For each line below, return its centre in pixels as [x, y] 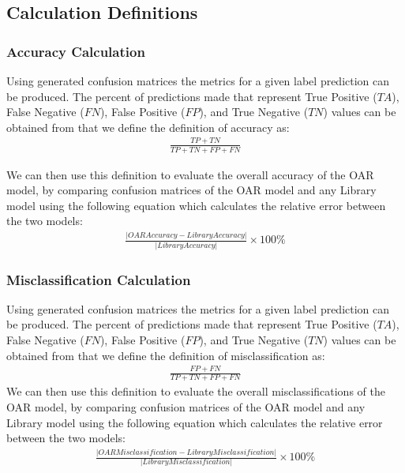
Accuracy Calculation [76, 51]
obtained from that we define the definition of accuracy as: [148, 127]
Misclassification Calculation [99, 279]
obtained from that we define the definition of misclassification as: [166, 355]
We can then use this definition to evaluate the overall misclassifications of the [196, 391]
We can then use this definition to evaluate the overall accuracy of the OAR [190, 174]
